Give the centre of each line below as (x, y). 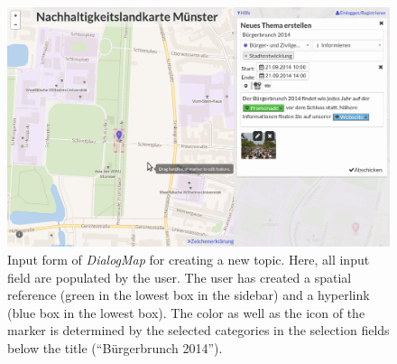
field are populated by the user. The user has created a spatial (180, 277)
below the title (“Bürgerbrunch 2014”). (115, 347)
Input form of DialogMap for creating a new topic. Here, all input (189, 259)
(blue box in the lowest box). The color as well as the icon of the (186, 312)
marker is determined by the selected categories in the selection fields (198, 330)
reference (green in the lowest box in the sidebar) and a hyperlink (189, 295)
